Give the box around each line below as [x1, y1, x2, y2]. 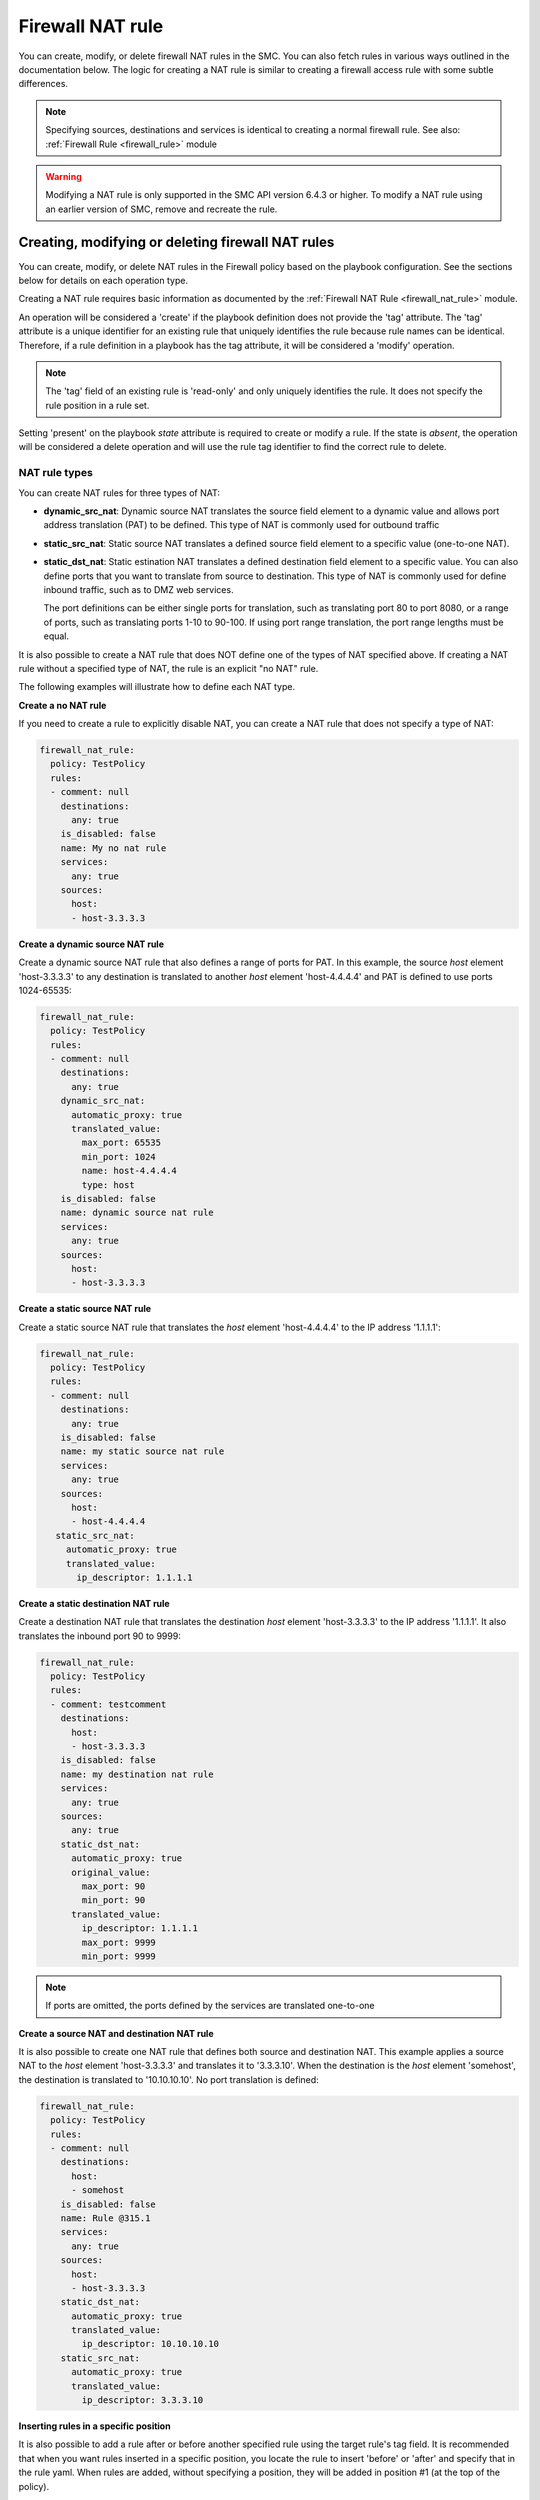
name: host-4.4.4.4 [81, 1165, 177, 1177]
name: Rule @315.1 [60, 2212, 151, 2224]
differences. [18, 78, 69, 90]
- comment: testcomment [50, 1698, 167, 1710]
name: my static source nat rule [60, 1446, 225, 1457]
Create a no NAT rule [18, 699, 107, 711]
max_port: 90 [81, 1880, 146, 1892]
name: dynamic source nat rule [60, 1207, 214, 1219]
